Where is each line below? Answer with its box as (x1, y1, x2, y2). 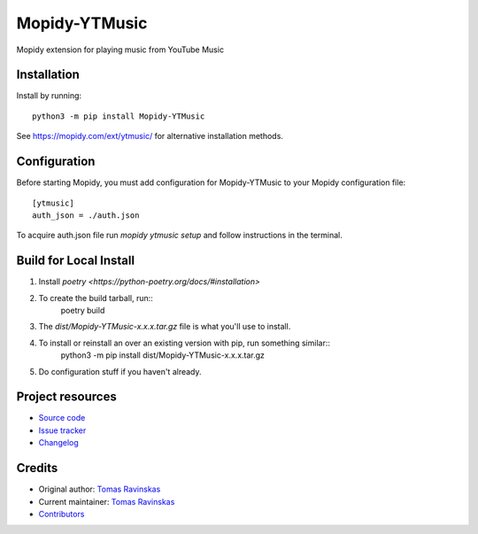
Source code (38, 413, 86, 423)
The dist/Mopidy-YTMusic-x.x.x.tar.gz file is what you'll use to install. (38, 321, 291, 332)
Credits (16, 460, 58, 476)
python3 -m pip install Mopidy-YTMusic (32, 111, 205, 121)
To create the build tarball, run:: (38, 292, 154, 303)
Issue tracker (38, 425, 87, 436)
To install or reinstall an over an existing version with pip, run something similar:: (38, 337, 331, 348)
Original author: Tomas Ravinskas (38, 484, 161, 495)
